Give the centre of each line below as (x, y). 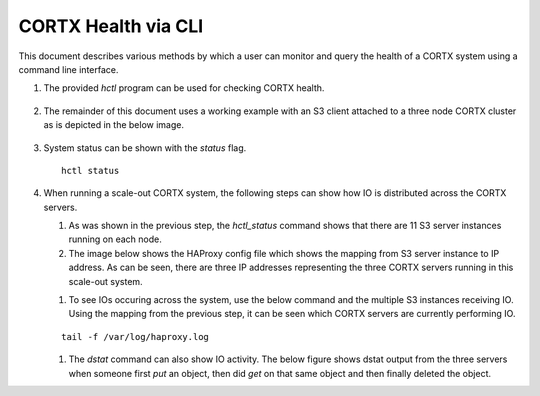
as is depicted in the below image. (114, 125)
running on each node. (115, 239)
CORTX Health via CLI (111, 26)
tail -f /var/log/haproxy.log (135, 336)
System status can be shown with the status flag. (145, 147)
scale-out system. (106, 281)
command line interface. (68, 69)
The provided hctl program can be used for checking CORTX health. (184, 88)
